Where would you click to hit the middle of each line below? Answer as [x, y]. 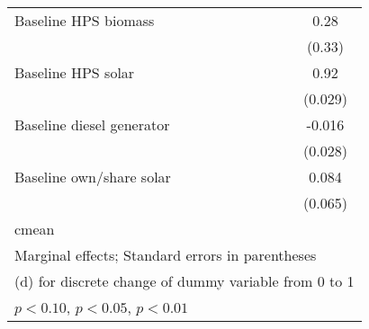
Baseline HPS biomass [85, 20]
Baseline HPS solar [75, 72]
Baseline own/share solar [93, 177]
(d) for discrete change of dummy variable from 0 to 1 [184, 281]
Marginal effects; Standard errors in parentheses [166, 255]
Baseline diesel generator [92, 124]
